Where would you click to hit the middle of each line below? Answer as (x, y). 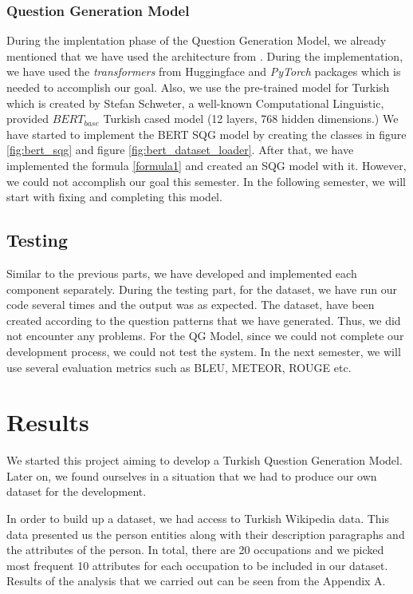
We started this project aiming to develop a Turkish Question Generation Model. (205, 460)
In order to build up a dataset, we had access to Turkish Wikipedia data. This (198, 519)
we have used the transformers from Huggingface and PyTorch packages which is (204, 71)
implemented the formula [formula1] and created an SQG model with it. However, (206, 165)
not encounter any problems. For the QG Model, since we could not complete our (205, 336)
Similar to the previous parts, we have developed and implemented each (182, 273)
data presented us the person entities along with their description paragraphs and (206, 534)
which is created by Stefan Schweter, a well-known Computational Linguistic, (195, 103)
